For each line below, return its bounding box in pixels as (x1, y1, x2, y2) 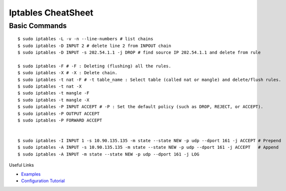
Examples (21, 171, 41, 177)
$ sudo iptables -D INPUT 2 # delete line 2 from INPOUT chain (17, 43, 171, 48)
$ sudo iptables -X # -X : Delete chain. (17, 70, 118, 76)
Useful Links (9, 162, 34, 168)
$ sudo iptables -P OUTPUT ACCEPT (17, 111, 100, 116)
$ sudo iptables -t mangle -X (17, 97, 90, 103)
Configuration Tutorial (21, 178, 65, 184)
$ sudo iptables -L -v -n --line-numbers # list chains (17, 36, 153, 42)
